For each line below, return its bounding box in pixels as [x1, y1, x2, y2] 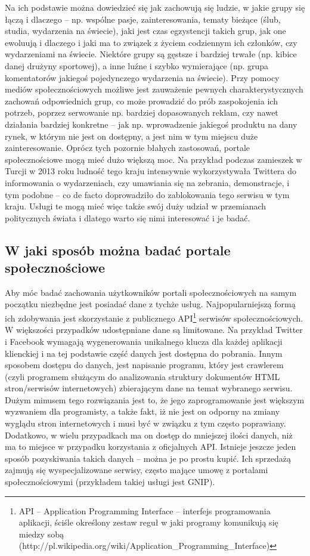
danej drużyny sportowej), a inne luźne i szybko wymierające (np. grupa [5, 59, 269, 72]
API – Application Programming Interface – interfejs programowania [18, 504, 271, 517]
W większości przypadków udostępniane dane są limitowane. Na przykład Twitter [5, 323, 303, 336]
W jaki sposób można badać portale [5, 240, 231, 259]
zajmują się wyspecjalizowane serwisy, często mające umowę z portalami [5, 464, 268, 476]
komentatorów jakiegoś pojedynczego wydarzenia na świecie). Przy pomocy [5, 71, 280, 84]
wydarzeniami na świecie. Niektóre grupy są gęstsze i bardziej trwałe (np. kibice [5, 48, 297, 60]
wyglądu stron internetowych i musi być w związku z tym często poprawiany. [5, 417, 286, 430]
